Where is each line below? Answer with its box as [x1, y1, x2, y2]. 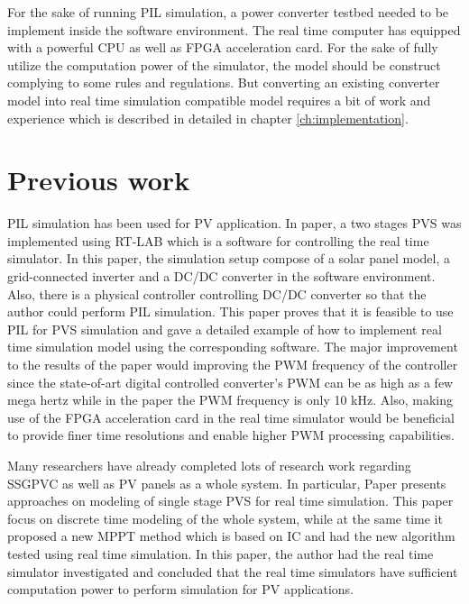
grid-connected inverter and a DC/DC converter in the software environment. [7, 267, 436, 286]
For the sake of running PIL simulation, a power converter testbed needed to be [7, 3, 449, 21]
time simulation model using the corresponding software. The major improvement [7, 337, 458, 356]
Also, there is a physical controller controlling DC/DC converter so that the [7, 284, 427, 303]
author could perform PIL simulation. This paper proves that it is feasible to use [7, 302, 454, 321]
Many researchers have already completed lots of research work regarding [7, 456, 411, 474]
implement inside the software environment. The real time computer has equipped [7, 20, 461, 39]
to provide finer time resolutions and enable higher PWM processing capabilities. [7, 426, 455, 444]
